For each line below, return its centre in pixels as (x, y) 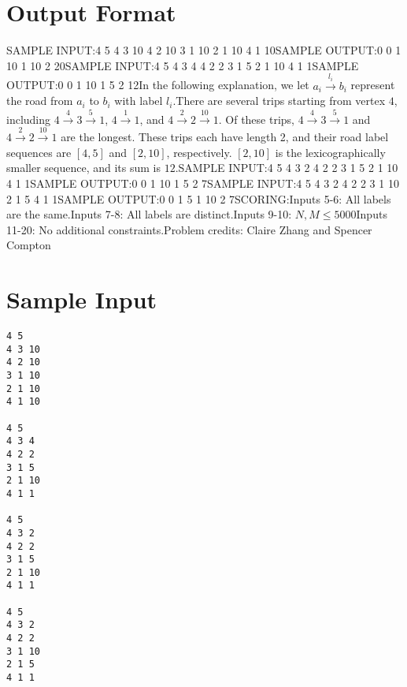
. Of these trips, (256, 119)
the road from (40, 101)
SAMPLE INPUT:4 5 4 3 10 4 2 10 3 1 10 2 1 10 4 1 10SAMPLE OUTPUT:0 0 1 (204, 50)
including (29, 119)
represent (373, 85)
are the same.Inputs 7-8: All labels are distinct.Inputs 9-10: (149, 214)
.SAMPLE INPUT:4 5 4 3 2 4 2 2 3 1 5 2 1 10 (287, 168)
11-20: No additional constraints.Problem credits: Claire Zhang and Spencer (189, 229)
